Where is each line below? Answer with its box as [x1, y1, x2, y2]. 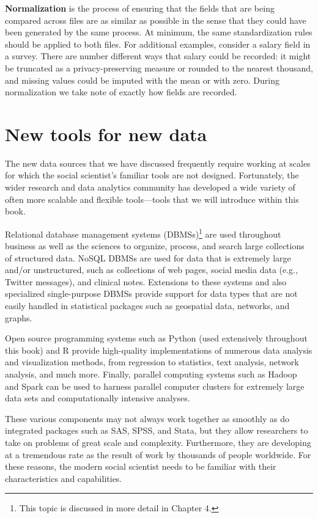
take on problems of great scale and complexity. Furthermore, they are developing [5, 436, 311, 448]
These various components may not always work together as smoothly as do [5, 412, 289, 425]
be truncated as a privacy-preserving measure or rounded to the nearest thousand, [5, 61, 313, 74]
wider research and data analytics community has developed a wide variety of [5, 181, 295, 194]
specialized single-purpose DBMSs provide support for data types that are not [5, 287, 298, 300]
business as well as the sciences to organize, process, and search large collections [5, 239, 305, 252]
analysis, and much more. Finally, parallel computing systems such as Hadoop [5, 368, 297, 381]
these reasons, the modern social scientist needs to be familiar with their [5, 460, 276, 473]
